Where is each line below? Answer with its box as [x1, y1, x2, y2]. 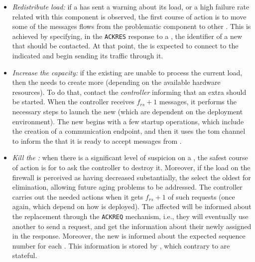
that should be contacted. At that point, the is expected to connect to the [12, 40, 239, 51]
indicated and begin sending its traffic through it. [12, 50, 163, 61]
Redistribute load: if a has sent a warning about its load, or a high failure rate [12, 1, 250, 11]
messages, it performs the [159, 96, 237, 107]
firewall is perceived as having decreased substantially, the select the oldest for [12, 172, 251, 182]
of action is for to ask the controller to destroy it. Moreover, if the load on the [12, 162, 251, 172]
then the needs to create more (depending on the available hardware [12, 77, 221, 87]
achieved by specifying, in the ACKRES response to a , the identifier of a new [12, 30, 243, 41]
